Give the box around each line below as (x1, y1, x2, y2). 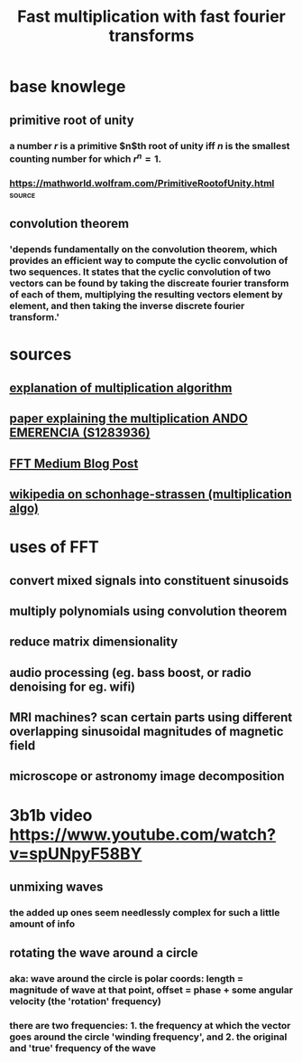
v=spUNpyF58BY (9, 843, 142, 864)
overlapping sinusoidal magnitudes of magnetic (9, 724, 284, 739)
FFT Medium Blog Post (9, 456, 139, 471)
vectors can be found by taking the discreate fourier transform (9, 278, 289, 290)
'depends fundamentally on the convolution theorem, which (9, 243, 278, 256)
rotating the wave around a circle (9, 945, 198, 961)
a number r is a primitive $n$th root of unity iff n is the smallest (9, 139, 290, 152)
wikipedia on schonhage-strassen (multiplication (9, 486, 292, 502)
